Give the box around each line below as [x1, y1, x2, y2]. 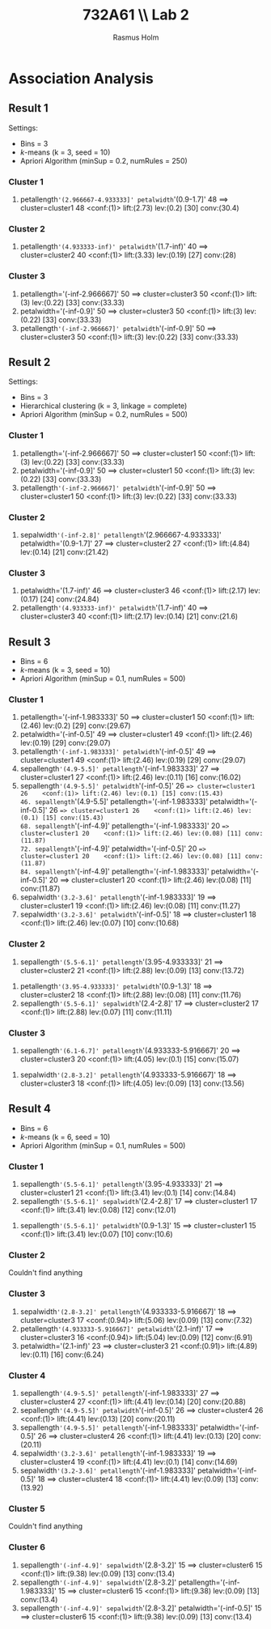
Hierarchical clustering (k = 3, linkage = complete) [19, 401, 188, 410]
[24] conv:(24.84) [40, 594, 100, 604]
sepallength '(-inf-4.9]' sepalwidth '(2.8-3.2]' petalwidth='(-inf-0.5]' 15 [19, 1603, 262, 1613]
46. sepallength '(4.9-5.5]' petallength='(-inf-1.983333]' [19, 797, 209, 806]
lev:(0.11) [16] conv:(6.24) [19, 1350, 104, 1359]
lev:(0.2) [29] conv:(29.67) [43, 721, 131, 730]
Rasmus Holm [112, 32, 159, 42]
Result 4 [8, 1102, 51, 1116]
